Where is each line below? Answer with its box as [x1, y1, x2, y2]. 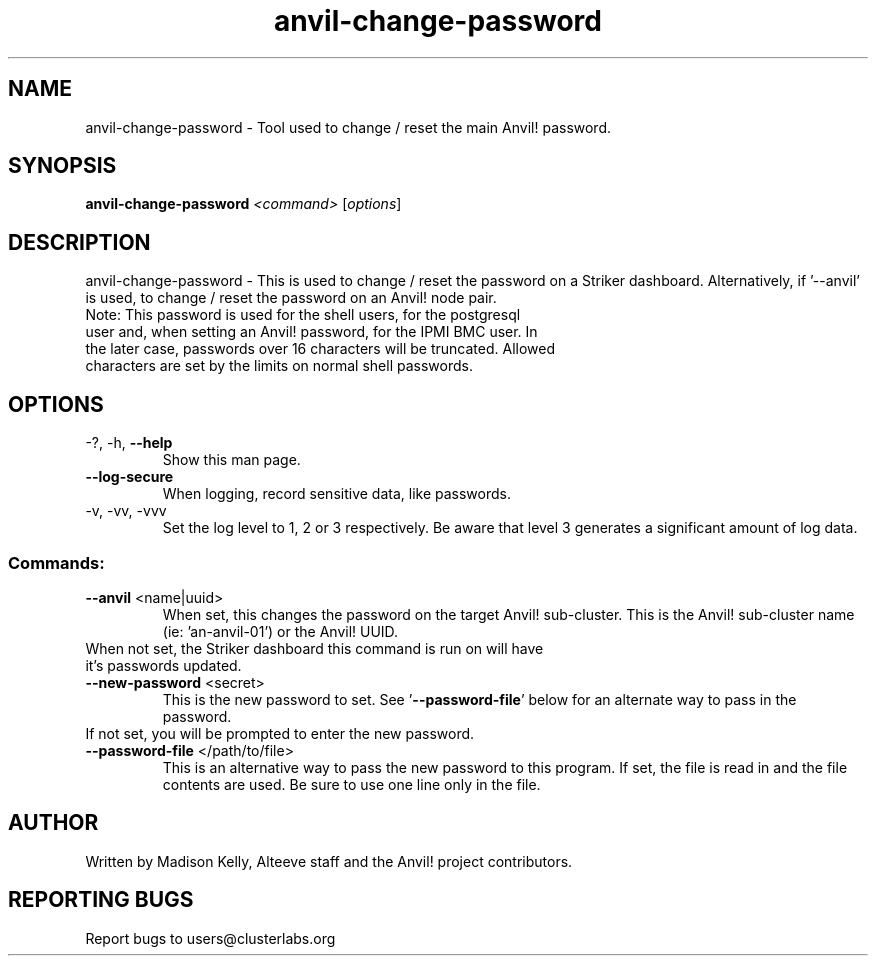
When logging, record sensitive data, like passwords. [162, 485, 511, 503]
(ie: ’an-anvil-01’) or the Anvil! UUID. [162, 622, 399, 640]
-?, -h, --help [85, 434, 173, 452]
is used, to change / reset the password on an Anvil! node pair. [85, 289, 497, 307]
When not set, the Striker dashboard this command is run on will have [85, 639, 544, 657]
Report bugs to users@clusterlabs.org [85, 929, 336, 947]
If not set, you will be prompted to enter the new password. [85, 724, 475, 742]
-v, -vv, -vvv [85, 502, 167, 520]
